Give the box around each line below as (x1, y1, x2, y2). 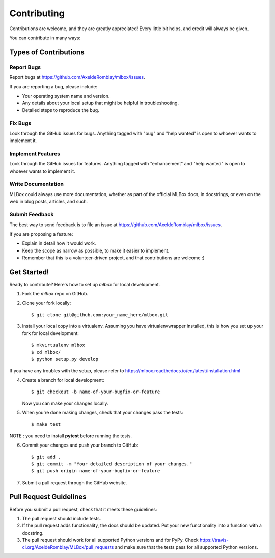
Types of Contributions (9, 48, 85, 57)
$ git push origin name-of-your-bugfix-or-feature (31, 468, 160, 474)
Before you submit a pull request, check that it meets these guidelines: (9, 506, 157, 512)
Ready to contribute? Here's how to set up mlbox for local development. (9, 281, 160, 287)
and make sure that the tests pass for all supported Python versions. (115, 544, 258, 550)
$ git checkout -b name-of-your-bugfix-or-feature (31, 389, 160, 395)
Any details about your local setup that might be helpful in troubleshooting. (22, 100, 179, 106)
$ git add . (31, 454, 61, 460)
